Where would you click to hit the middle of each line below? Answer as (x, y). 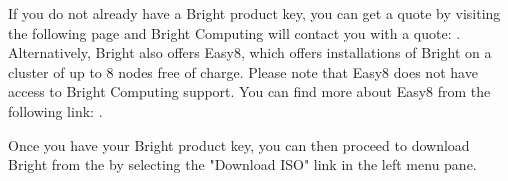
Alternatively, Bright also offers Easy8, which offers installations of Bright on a (250, 52)
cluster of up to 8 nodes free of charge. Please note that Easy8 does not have (243, 71)
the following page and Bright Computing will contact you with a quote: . (234, 32)
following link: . (55, 110)
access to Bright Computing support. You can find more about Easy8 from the (249, 91)
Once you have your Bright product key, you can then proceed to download (239, 144)
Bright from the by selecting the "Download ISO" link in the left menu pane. (242, 164)
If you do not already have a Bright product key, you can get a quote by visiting (254, 13)
